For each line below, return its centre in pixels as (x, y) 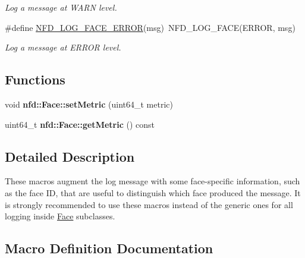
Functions (35, 79)
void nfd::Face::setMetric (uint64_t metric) (89, 104)
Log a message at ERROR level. (63, 47)
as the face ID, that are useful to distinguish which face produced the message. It (153, 192)
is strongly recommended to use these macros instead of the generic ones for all (149, 204)
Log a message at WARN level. (61, 7)
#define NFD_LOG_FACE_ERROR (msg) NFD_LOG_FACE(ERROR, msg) (150, 27)
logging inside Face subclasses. (60, 216)
